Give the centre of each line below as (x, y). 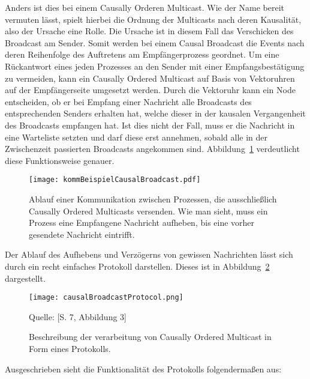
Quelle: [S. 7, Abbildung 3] (78, 316)
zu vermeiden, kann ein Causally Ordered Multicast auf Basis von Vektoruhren (150, 78)
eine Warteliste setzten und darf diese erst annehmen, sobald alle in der (136, 137)
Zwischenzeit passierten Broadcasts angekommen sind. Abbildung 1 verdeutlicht (152, 149)
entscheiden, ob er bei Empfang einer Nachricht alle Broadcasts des (128, 101)
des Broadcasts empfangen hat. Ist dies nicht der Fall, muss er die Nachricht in (150, 125)
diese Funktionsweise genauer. (60, 160)
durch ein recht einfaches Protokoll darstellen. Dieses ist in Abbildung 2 (137, 266)
